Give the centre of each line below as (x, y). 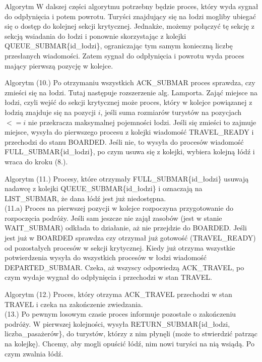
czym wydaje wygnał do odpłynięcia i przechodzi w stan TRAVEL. (108, 277)
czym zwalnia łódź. (34, 353)
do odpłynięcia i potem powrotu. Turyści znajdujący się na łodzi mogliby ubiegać (130, 16)
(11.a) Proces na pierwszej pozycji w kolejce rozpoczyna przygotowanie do (119, 208)
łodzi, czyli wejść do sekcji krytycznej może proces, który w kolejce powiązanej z (128, 102)
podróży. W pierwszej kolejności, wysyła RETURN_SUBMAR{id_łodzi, (117, 323)
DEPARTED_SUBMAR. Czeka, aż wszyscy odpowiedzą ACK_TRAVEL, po (124, 267)
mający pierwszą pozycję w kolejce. (59, 65)
